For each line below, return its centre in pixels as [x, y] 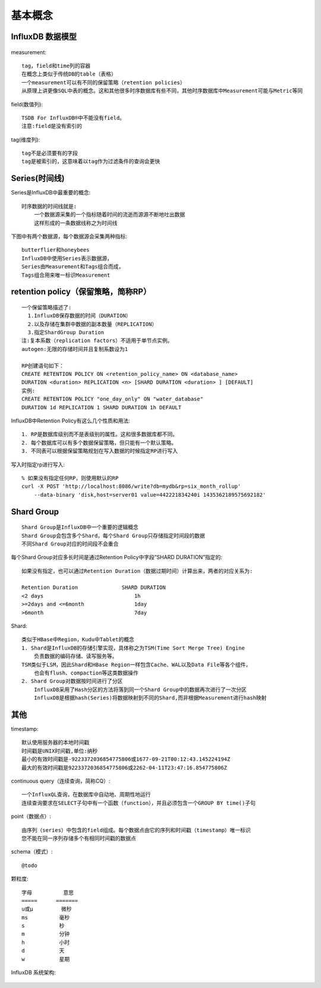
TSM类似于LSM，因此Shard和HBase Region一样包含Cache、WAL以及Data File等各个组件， [136, 664]
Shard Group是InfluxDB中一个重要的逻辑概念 [80, 527]
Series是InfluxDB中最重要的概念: [51, 193]
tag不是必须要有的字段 [50, 153]
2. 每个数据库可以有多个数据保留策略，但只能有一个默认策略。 [99, 443]
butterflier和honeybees [56, 250]
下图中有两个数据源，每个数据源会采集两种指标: [69, 236]
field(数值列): [27, 104]
